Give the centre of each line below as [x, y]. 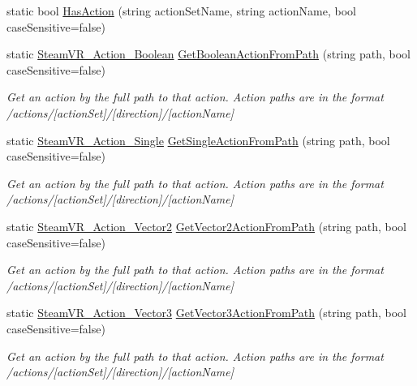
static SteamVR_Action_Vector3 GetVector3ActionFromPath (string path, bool [207, 313]
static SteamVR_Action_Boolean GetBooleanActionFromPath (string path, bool [208, 54]
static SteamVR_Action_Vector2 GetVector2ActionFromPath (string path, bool [207, 226]
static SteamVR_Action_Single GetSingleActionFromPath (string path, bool [198, 140]
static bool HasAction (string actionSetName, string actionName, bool [181, 11]
